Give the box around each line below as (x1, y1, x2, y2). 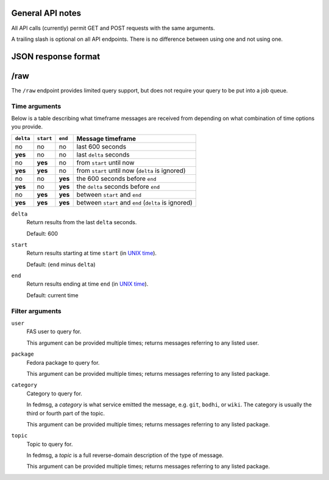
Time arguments (11, 102, 62, 110)
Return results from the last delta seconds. (26, 219, 137, 226)
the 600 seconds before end (76, 174, 157, 183)
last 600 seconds (76, 142, 127, 150)
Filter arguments (11, 306, 62, 315)
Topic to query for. (26, 440, 73, 448)
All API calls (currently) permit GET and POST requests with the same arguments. (11, 24, 216, 32)
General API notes (11, 8, 82, 18)
